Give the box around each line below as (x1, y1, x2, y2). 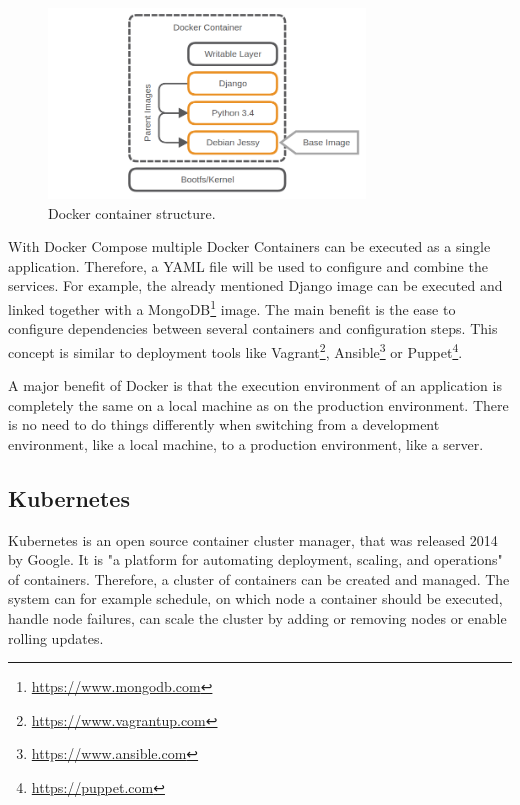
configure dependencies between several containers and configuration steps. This (8, 318, 498, 339)
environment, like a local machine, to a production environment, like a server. (8, 433, 484, 454)
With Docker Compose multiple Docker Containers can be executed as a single (8, 236, 491, 257)
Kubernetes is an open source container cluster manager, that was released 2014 (8, 529, 498, 550)
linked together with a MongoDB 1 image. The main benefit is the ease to (8, 296, 456, 319)
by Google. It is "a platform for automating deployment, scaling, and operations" (8, 549, 503, 570)
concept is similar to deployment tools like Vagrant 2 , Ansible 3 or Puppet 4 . (8, 338, 463, 362)
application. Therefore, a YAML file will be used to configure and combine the (8, 255, 488, 276)
